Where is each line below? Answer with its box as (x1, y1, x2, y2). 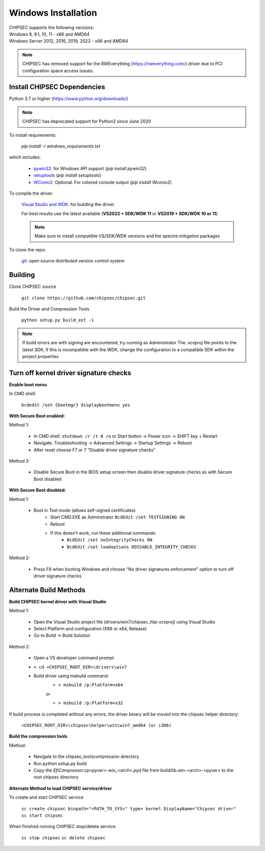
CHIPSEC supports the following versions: (9, 25, 94, 30)
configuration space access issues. (22, 68, 94, 74)
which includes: (9, 155, 41, 160)
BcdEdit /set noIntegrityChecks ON (67, 537, 153, 543)
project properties (22, 353, 59, 359)
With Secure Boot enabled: (9, 413, 65, 419)
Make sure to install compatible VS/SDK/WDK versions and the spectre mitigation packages (34, 233, 220, 239)
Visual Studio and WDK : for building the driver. (21, 202, 115, 207)
